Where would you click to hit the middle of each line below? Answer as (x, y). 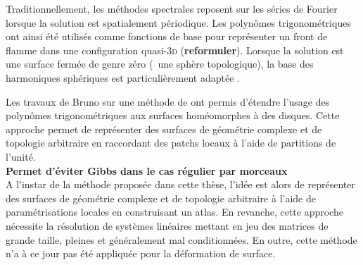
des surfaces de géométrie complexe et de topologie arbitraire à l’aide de (161, 198)
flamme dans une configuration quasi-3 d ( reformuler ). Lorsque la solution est (175, 50)
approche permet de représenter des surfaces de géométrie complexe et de (164, 129)
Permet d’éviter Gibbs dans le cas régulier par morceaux (147, 170)
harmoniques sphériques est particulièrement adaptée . (123, 77)
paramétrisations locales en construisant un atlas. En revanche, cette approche (174, 212)
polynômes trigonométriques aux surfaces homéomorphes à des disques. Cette (173, 115)
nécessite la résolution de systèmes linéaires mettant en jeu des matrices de (167, 225)
